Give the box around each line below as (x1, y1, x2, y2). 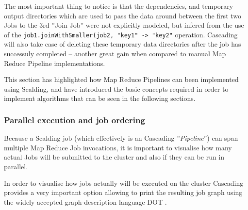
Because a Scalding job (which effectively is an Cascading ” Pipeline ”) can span (4, 133, 238, 143)
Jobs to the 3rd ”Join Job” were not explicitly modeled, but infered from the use (4, 20, 244, 30)
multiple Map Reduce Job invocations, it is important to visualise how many (4, 142, 232, 152)
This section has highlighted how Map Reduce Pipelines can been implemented (4, 74, 239, 84)
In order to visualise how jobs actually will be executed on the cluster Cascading (4, 178, 244, 188)
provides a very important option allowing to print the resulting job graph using (4, 187, 243, 197)
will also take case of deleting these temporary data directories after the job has (4, 39, 241, 49)
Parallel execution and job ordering (4, 113, 145, 126)
